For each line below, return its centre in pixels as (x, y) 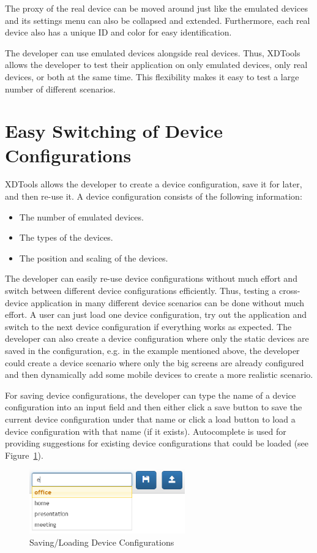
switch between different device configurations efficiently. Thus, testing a (141, 291)
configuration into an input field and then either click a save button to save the (154, 407)
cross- (289, 291)
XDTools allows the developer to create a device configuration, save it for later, (154, 184)
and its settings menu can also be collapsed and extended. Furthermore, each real (158, 20)
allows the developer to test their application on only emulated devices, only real (156, 65)
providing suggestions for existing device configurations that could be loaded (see (157, 443)
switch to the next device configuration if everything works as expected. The (148, 326)
